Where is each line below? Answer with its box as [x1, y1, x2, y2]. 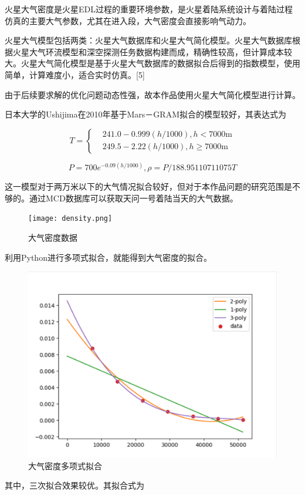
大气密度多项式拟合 [28, 459, 102, 472]
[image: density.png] [28, 214, 113, 223]
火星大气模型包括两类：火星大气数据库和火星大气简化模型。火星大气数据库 [5, 34, 292, 46]
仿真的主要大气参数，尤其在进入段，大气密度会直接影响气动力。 [5, 14, 251, 26]
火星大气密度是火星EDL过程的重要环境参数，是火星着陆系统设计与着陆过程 [5, 3, 293, 15]
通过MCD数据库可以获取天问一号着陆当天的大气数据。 [29, 191, 238, 204]
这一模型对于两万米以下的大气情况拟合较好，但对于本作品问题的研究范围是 [5, 180, 292, 193]
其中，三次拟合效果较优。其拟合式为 [5, 479, 144, 491]
